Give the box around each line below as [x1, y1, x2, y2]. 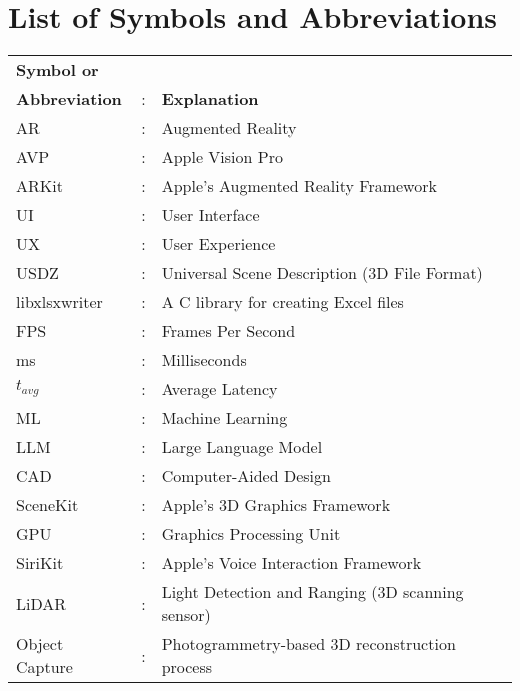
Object [16, 632, 64, 656]
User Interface [161, 203, 260, 227]
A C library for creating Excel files [161, 290, 404, 314]
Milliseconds [161, 348, 247, 372]
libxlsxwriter [16, 290, 103, 314]
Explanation [161, 87, 259, 111]
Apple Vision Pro [161, 145, 283, 169]
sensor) [161, 603, 211, 627]
